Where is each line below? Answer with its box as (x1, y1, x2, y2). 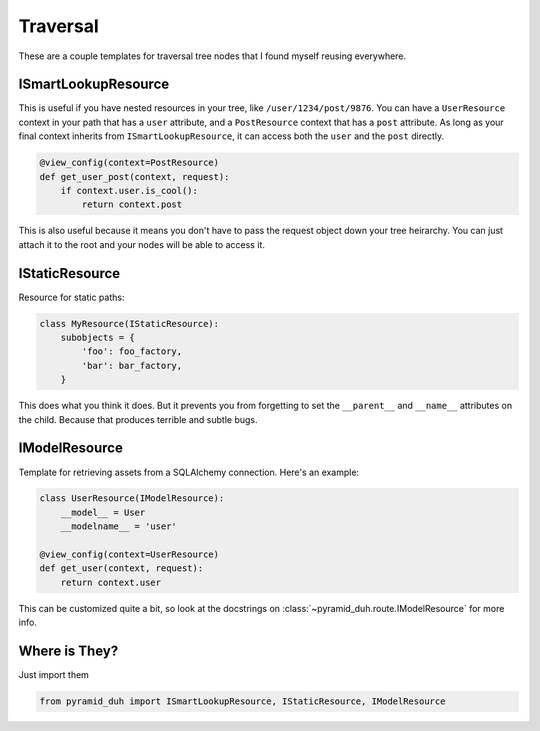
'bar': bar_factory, (81, 360, 183, 371)
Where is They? (18, 643, 119, 660)
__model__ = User (60, 506, 146, 518)
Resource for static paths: (18, 291, 125, 303)
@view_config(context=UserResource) (39, 549, 220, 560)
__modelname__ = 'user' (60, 521, 177, 532)
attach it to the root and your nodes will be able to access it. (18, 238, 265, 250)
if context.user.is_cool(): (60, 185, 199, 196)
